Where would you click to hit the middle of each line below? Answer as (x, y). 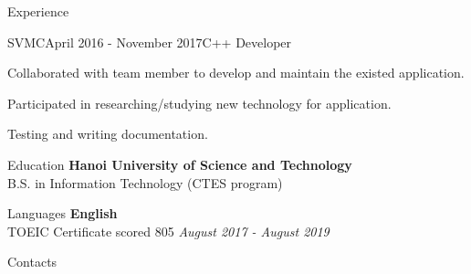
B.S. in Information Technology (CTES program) (145, 182)
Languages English (63, 213)
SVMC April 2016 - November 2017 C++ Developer (150, 42)
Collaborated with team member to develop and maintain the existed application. (236, 73)
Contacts (32, 262)
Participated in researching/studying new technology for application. (199, 103)
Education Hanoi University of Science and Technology (180, 164)
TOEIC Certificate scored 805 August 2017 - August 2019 (168, 231)
